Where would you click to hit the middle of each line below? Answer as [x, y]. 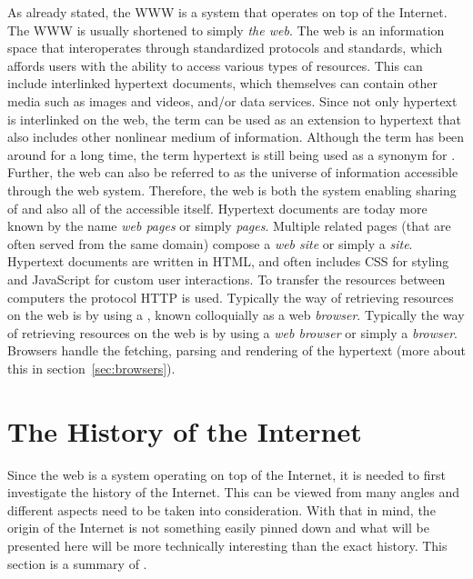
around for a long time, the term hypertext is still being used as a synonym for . [231, 154]
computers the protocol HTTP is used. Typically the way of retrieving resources [231, 297]
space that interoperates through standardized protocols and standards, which [225, 48]
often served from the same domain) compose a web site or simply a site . [210, 243]
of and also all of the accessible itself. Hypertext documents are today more [217, 208]
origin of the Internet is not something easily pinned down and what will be [218, 528]
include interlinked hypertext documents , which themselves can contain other [222, 83]
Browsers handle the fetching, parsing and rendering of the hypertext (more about [236, 350]
